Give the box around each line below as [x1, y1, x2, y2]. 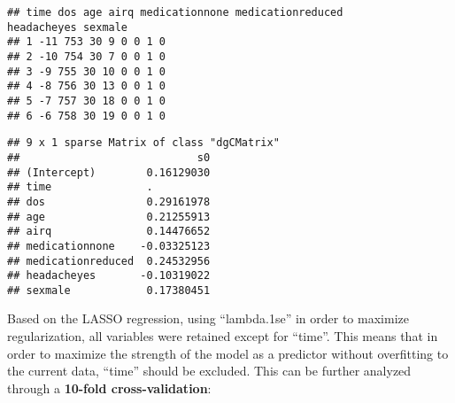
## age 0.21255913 [7, 210, 211, 223]
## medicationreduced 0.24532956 [7, 254, 211, 267]
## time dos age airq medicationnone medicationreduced [7, 6, 343, 19]
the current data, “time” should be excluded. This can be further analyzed [7, 361, 412, 380]
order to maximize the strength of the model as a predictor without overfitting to [7, 344, 449, 362]
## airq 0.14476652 [7, 225, 211, 238]
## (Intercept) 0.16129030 [7, 166, 211, 179]
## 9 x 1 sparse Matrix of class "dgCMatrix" [7, 136, 280, 150]
